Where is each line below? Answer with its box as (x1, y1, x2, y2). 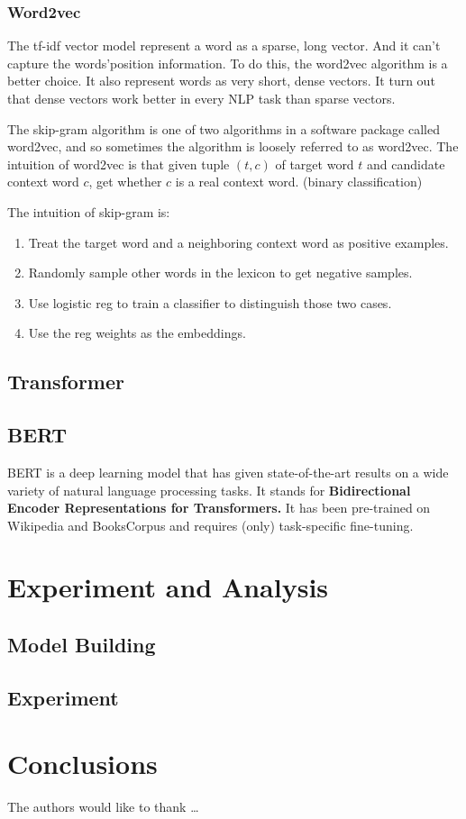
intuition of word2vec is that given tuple (7, 154, 230, 173)
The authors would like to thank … (7, 797, 199, 816)
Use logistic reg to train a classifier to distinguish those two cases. (28, 293, 392, 312)
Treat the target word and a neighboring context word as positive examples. (28, 232, 449, 251)
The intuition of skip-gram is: (7, 202, 170, 221)
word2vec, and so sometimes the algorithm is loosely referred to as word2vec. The (7, 137, 459, 156)
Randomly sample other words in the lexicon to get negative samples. (28, 263, 413, 282)
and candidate (367, 154, 445, 173)
